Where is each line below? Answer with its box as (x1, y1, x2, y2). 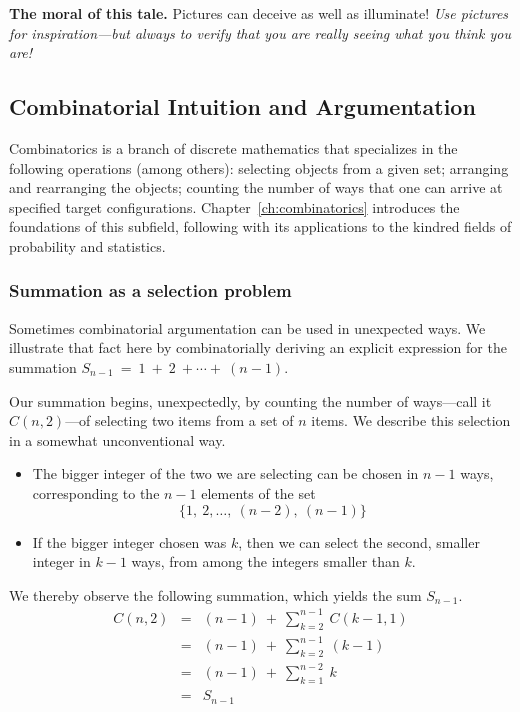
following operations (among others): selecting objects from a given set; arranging (9, 157, 509, 178)
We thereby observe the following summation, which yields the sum (9, 584, 422, 605)
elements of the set (201, 482, 316, 503)
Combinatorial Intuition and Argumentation (9, 91, 476, 122)
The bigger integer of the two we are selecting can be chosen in (32, 463, 419, 484)
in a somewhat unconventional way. (9, 429, 226, 450)
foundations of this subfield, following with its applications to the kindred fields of (9, 216, 512, 237)
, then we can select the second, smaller (238, 531, 480, 552)
